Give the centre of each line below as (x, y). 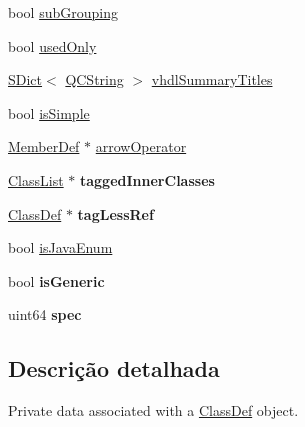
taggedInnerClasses (147, 179)
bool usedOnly (52, 45)
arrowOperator (141, 146)
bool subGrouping (63, 12)
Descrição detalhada (114, 368)
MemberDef (44, 146)
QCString (94, 79)
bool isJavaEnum (60, 247)
